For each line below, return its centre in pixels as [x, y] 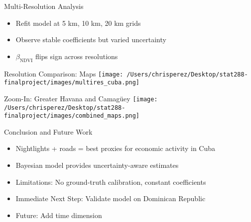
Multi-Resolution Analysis [44, 6]
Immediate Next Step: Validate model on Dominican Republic [111, 198]
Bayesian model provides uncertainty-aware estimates [97, 165]
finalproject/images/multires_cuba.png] [72, 83]
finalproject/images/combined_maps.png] [72, 116]
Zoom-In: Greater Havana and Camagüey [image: [81, 98]
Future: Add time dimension [59, 215]
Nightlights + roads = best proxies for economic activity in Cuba [115, 148]
